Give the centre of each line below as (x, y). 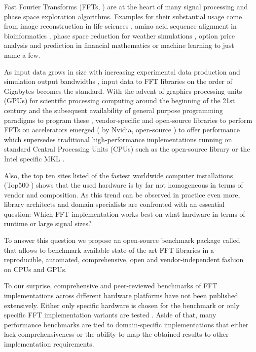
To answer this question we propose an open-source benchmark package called (122, 240)
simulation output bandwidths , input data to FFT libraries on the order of (118, 81)
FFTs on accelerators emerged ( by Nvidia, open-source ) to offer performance (122, 130)
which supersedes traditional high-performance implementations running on (118, 139)
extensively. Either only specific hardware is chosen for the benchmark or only (122, 305)
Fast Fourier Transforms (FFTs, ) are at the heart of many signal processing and (126, 6)
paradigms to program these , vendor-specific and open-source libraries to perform (128, 120)
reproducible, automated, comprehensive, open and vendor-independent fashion (124, 259)
